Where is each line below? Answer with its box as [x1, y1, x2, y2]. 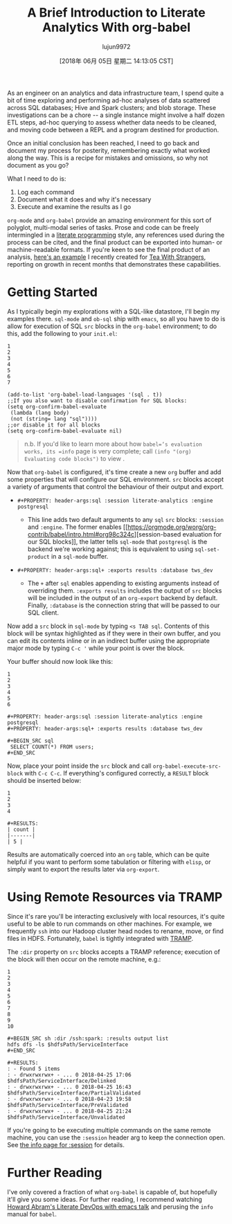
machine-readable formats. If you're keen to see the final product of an [7, 245, 210, 253]
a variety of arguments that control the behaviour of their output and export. [7, 483, 224, 491]
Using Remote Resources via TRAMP [7, 890, 223, 905]
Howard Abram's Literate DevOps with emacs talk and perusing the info [7, 1203, 213, 1211]
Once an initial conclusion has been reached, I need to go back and [7, 138, 199, 147]
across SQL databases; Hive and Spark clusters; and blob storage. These [7, 103, 217, 111]
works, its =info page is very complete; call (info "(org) [24, 447, 192, 455]
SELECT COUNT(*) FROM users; [10, 743, 95, 750]
